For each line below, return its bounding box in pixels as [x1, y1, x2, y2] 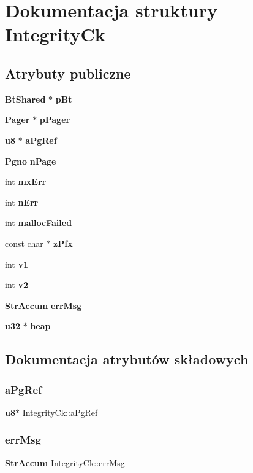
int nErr [5, 195, 39, 208]
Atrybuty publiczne [5, 63, 131, 82]
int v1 [5, 257, 28, 270]
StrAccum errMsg [5, 299, 82, 311]
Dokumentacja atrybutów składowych [5, 350, 249, 369]
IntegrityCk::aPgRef [22, 405, 98, 418]
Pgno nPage [5, 154, 56, 167]
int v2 [5, 278, 28, 291]
